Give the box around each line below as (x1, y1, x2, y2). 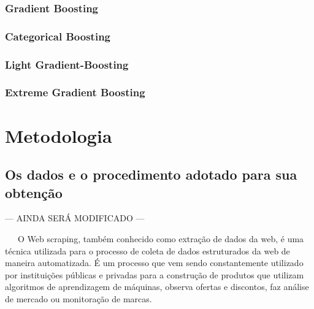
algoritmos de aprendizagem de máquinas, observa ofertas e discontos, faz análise (5, 280, 309, 293)
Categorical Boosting (5, 28, 110, 44)
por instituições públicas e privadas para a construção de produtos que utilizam (5, 268, 304, 281)
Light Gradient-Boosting (5, 56, 129, 72)
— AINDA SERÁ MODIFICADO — (5, 212, 145, 224)
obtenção (5, 183, 63, 202)
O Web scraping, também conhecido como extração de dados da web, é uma (17, 232, 304, 245)
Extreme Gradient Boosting (5, 85, 145, 100)
